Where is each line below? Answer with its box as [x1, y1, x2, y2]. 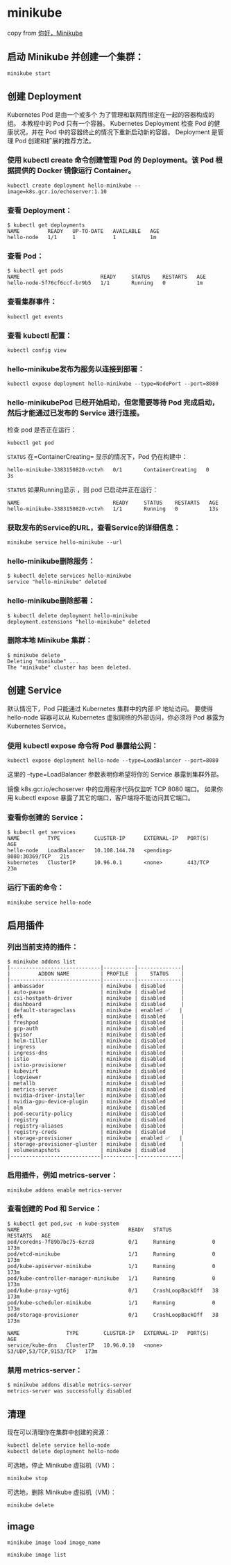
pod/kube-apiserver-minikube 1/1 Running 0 [7, 1263, 216, 1270]
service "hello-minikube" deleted [7, 578, 108, 585]
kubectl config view [7, 347, 67, 354]
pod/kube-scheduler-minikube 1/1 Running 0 [7, 1299, 216, 1306]
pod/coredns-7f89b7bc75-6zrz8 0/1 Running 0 [7, 1238, 216, 1245]
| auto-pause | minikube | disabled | [7, 989, 185, 996]
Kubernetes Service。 [7, 722, 70, 730]
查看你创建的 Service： [7, 812, 85, 822]
